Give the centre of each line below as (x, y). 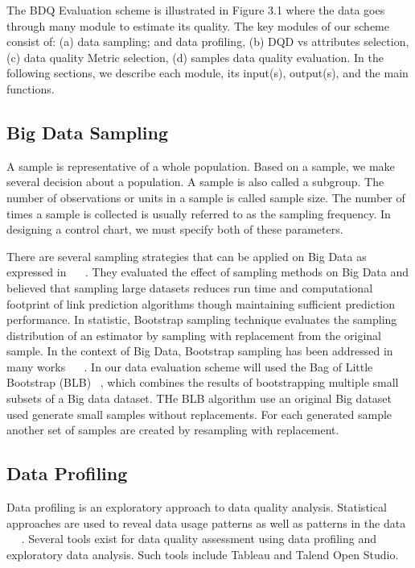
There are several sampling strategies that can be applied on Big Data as (187, 256)
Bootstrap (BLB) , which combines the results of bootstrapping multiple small (203, 382)
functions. (31, 88)
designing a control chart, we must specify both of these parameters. (175, 229)
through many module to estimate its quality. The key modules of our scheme (198, 25)
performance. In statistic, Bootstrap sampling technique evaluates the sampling (202, 319)
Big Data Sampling (88, 132)
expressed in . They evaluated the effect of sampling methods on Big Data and (208, 272)
